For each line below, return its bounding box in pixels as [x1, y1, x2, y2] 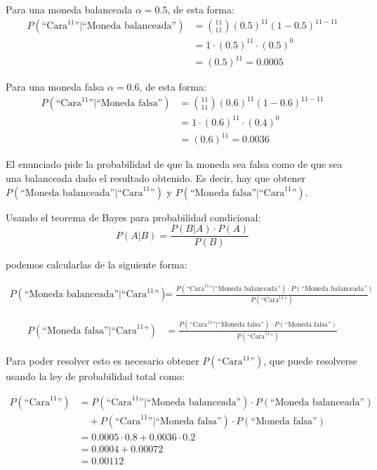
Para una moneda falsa [6, 79, 105, 94]
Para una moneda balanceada [6, 2, 133, 16]
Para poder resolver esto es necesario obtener [6, 353, 199, 368]
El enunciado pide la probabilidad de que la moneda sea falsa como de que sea [6, 157, 343, 171]
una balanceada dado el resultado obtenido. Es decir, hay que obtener [6, 170, 306, 185]
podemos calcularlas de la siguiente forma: [6, 257, 187, 272]
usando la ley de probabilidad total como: [6, 369, 185, 384]
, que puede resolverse [263, 353, 357, 368]
